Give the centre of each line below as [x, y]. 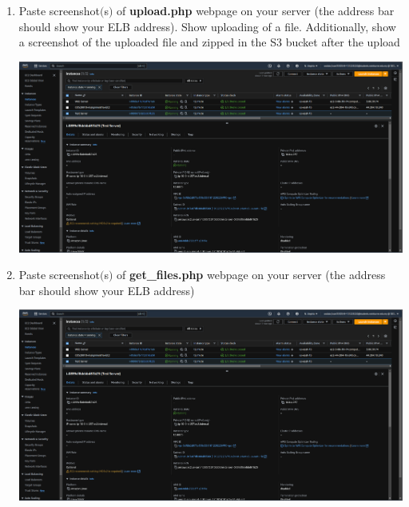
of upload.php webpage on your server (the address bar [256, 10]
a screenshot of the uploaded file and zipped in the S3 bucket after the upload [209, 42]
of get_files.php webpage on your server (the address [251, 275]
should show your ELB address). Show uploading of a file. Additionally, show [207, 26]
